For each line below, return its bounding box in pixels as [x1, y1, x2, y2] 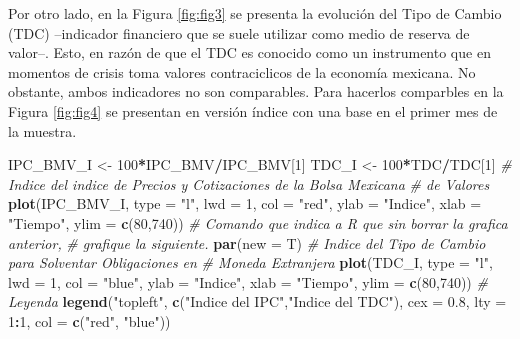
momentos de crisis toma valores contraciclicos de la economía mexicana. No [8, 61, 476, 82]
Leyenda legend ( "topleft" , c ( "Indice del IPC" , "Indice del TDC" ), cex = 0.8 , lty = [8, 291, 507, 312]
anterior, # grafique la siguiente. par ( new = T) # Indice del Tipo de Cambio [8, 232, 486, 253]
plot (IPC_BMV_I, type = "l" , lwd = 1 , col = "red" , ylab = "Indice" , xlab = [8, 193, 482, 214]
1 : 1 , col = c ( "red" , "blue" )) [8, 310, 171, 331]
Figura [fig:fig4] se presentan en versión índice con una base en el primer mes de [8, 100, 498, 121]
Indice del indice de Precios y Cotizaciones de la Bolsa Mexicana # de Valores [8, 173, 490, 194]
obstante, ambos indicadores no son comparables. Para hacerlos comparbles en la [8, 81, 504, 102]
